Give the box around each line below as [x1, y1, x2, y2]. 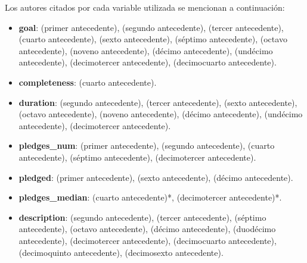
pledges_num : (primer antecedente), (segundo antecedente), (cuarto [18, 139, 275, 152]
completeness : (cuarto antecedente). [18, 76, 157, 88]
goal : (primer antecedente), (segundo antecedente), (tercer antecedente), [18, 21, 284, 33]
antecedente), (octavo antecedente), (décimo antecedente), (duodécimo [18, 223, 276, 235]
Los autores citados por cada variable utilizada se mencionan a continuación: [5, 1, 285, 13]
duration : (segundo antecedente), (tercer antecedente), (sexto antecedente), [18, 96, 297, 108]
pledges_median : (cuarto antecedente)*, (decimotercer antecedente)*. [18, 191, 282, 203]
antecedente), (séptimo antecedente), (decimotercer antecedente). [18, 151, 256, 163]
